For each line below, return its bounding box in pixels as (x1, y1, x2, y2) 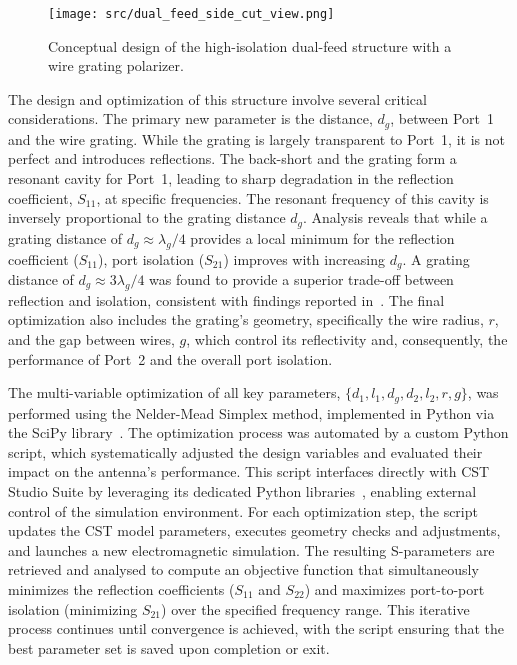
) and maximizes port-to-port (304, 578, 485, 599)
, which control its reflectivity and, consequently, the (186, 328, 508, 349)
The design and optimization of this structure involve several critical (8, 88, 427, 109)
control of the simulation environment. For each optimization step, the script (8, 500, 478, 521)
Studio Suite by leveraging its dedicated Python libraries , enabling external (8, 480, 477, 501)
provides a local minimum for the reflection (190, 227, 455, 248)
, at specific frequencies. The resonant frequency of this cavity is (96, 187, 489, 208)
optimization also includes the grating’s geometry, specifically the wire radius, (8, 309, 484, 330)
